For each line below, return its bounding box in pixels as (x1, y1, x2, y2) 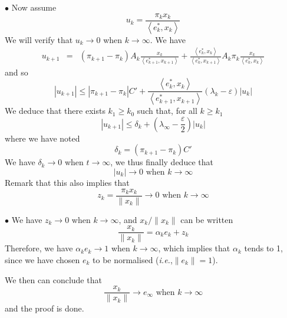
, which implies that (158, 242, 230, 254)
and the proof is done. (5, 302, 84, 314)
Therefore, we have (5, 242, 73, 254)
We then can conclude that (5, 273, 102, 286)
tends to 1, (244, 242, 283, 254)
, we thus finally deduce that (110, 156, 213, 168)
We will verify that (5, 33, 73, 45)
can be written (180, 213, 233, 225)
